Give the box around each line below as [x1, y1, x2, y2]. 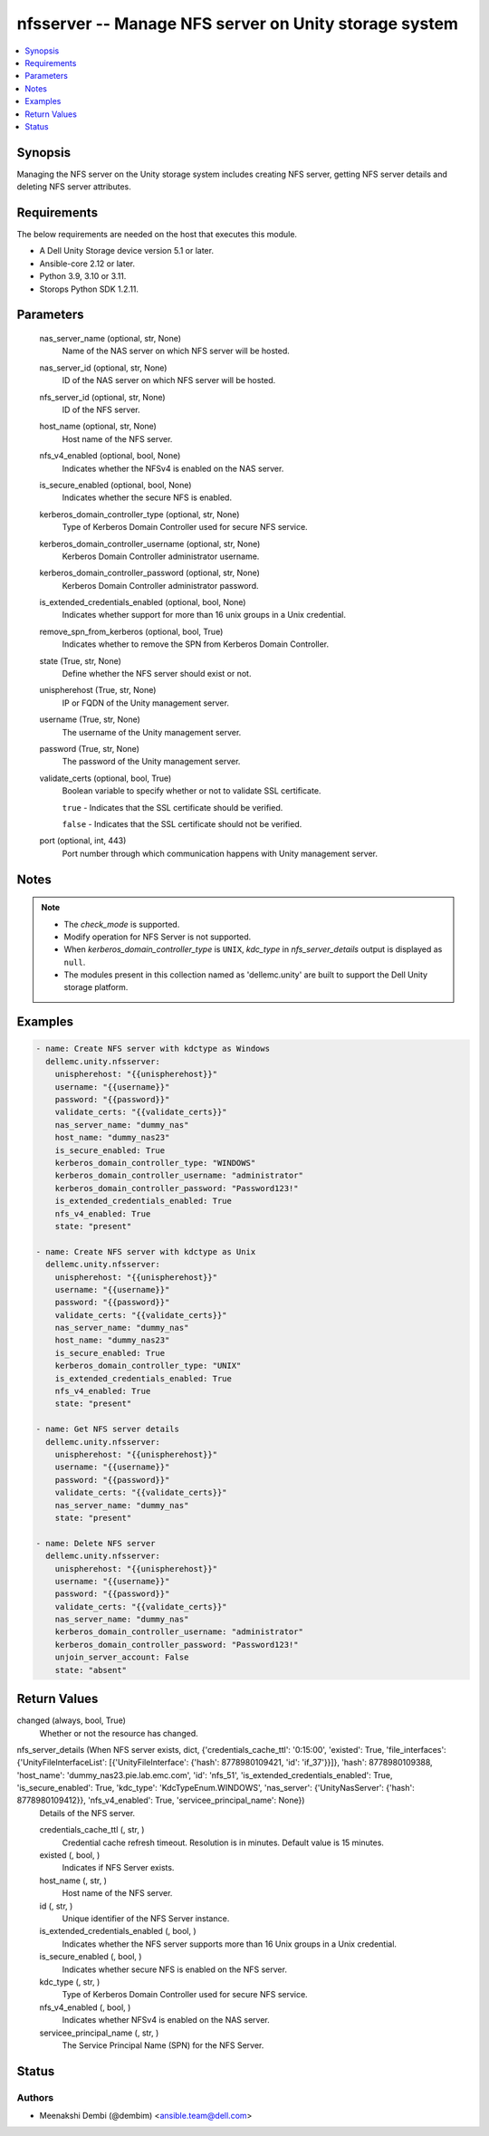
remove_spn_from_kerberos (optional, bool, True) [39, 626, 224, 637]
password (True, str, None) [39, 744, 140, 754]
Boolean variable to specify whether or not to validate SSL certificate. [62, 785, 321, 796]
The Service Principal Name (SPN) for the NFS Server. [62, 2039, 264, 2051]
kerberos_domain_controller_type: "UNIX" [54, 1361, 242, 1371]
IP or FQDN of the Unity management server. [62, 698, 230, 708]
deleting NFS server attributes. [16, 181, 131, 192]
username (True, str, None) [39, 714, 140, 725]
